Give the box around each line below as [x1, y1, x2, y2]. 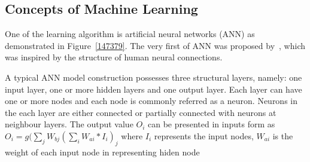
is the [272, 129, 293, 142]
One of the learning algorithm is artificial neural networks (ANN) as [5, 27, 255, 40]
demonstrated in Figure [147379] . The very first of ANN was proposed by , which [5, 39, 306, 51]
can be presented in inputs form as [148, 118, 275, 130]
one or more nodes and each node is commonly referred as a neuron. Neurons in [5, 94, 298, 107]
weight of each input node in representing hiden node [5, 145, 200, 158]
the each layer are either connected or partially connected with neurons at [5, 106, 276, 118]
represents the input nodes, [154, 129, 254, 142]
